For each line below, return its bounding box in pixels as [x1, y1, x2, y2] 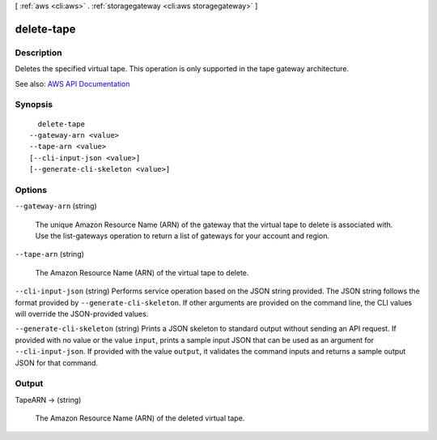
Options [15, 184, 48, 195]
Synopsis [15, 99, 53, 110]
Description [15, 47, 62, 58]
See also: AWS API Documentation [15, 79, 130, 88]
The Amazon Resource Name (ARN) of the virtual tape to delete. [35, 267, 249, 277]
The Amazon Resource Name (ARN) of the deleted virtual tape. [35, 413, 245, 423]
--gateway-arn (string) [15, 201, 97, 211]
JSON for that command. [15, 357, 99, 368]
